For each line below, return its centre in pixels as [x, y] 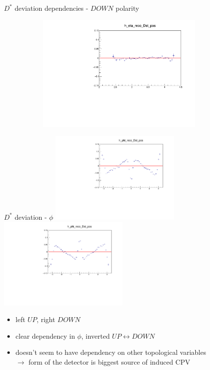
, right [46, 319]
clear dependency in [45, 335]
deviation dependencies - [51, 8]
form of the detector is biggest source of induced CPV [109, 361]
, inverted [96, 335]
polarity [128, 8]
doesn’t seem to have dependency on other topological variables [111, 352]
